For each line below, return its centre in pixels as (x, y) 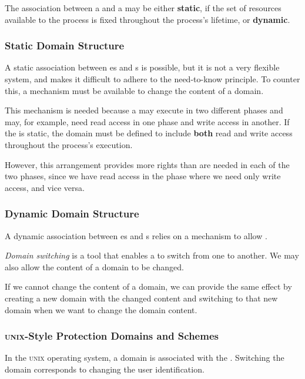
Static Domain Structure (65, 46)
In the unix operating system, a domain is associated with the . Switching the (145, 358)
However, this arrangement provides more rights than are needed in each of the (147, 164)
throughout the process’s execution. (69, 144)
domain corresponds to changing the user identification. (105, 369)
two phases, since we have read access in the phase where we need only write (143, 176)
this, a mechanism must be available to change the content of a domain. (134, 90)
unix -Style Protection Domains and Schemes (112, 336)
